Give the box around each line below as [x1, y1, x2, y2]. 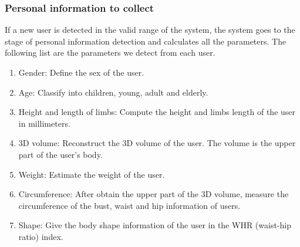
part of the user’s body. [18, 148, 103, 160]
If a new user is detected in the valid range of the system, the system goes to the [5, 23, 295, 36]
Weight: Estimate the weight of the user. [18, 168, 165, 180]
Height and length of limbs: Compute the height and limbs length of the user [18, 106, 296, 118]
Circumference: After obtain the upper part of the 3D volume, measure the [18, 188, 289, 200]
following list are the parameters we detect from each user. [5, 46, 215, 59]
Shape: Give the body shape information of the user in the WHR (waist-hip [18, 219, 291, 231]
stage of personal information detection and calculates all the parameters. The [5, 35, 286, 47]
